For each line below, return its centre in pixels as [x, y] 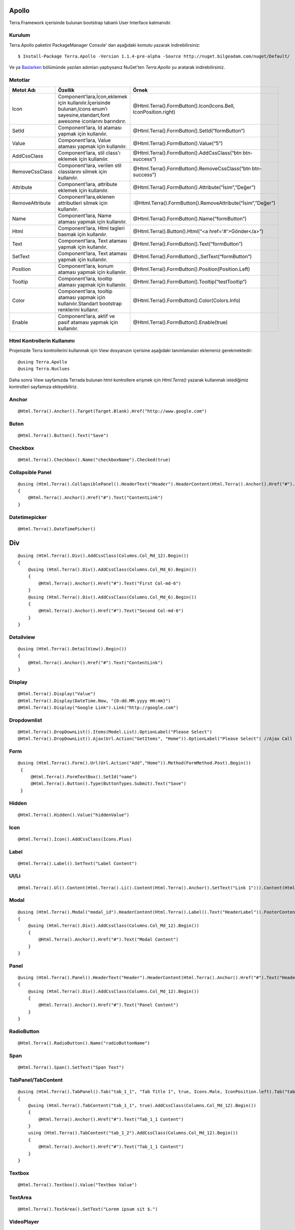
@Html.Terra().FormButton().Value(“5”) [178, 143]
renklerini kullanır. [78, 309]
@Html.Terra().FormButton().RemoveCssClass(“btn [192, 168]
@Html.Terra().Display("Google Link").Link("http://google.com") [98, 708]
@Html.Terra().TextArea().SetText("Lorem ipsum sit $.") [88, 1209]
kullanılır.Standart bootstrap [90, 304]
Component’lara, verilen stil [89, 165]
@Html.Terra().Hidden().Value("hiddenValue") [74, 815]
